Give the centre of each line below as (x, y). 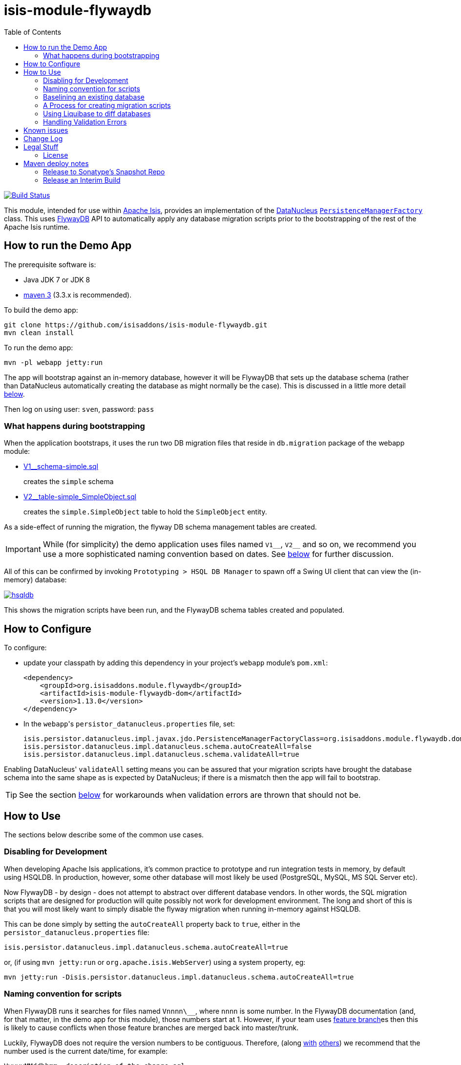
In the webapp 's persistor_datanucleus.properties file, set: (129, 724)
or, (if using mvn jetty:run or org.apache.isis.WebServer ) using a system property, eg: (155, 962)
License (56, 155)
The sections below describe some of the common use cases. (104, 835)
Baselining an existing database (94, 97)
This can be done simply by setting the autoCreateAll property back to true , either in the (152, 924)
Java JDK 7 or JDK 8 (57, 279)
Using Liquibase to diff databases (97, 113)
